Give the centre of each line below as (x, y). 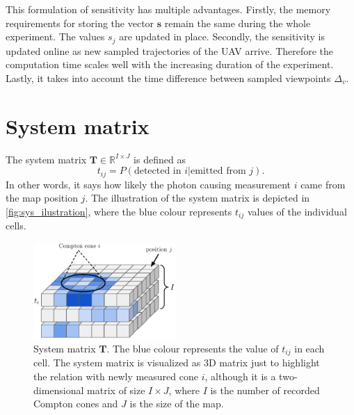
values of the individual (297, 211)
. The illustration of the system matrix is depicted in (198, 198)
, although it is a (240, 376)
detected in (158, 171)
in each (309, 348)
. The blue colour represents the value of (193, 348)
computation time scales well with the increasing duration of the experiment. (170, 64)
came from (323, 184)
